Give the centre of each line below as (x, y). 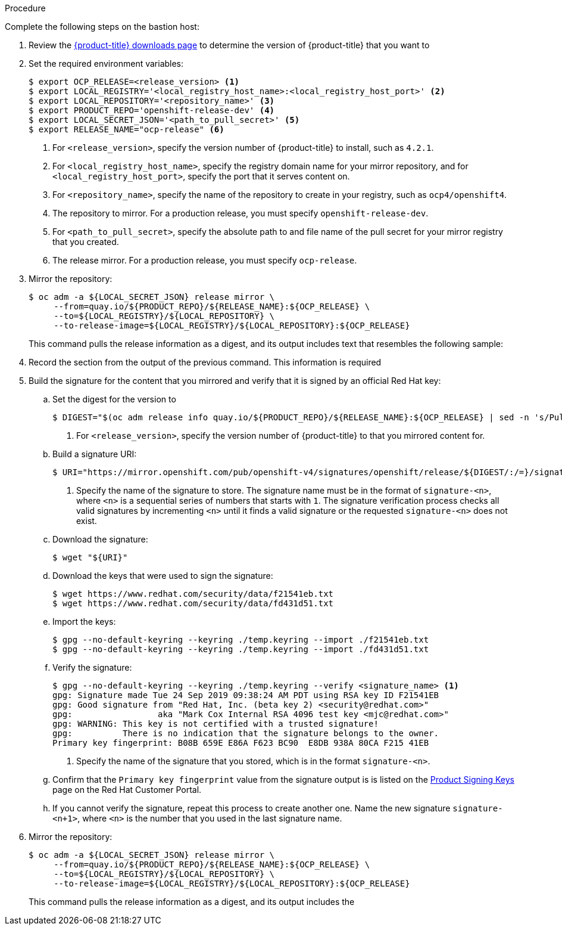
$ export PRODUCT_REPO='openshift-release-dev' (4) (152, 110)
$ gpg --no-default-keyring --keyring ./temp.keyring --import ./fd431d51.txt (241, 649)
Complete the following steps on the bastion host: (102, 27)
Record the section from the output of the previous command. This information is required (205, 362)
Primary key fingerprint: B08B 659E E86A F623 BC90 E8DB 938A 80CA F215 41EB (241, 743)
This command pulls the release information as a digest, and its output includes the (192, 902)
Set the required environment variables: (106, 63)
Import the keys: (84, 621)
